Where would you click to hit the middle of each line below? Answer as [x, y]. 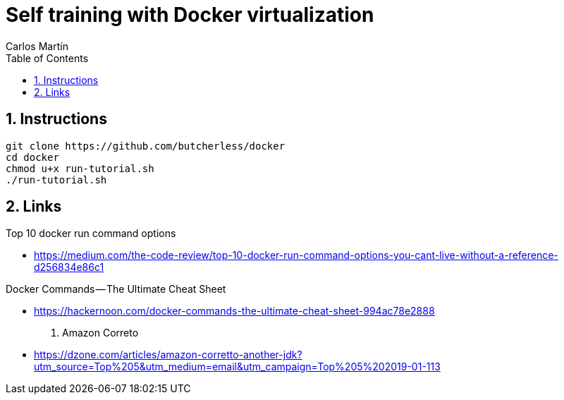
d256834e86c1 [69, 267]
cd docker [32, 157]
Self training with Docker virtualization [190, 15]
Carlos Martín [37, 46]
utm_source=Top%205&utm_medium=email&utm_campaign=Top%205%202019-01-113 [237, 367]
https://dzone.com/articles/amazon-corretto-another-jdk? [168, 355]
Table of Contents [47, 58]
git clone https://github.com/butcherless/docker [146, 146]
